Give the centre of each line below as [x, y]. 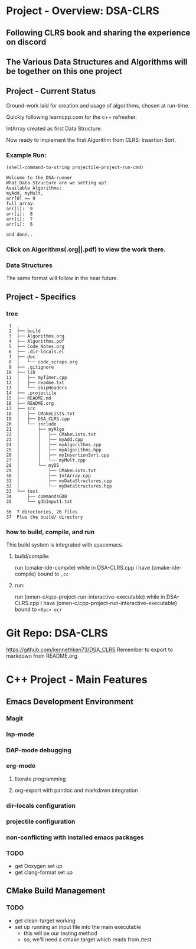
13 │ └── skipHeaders [37, 388]
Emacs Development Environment [70, 701]
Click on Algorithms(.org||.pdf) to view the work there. [86, 249]
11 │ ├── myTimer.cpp [37, 377]
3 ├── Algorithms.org [37, 336]
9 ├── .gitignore [31, 367]
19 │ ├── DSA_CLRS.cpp [38, 419]
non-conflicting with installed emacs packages [75, 837]
